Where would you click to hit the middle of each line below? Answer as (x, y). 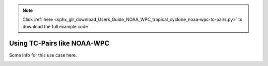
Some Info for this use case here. (43, 55)
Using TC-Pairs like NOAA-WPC (59, 43)
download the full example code (55, 26)
